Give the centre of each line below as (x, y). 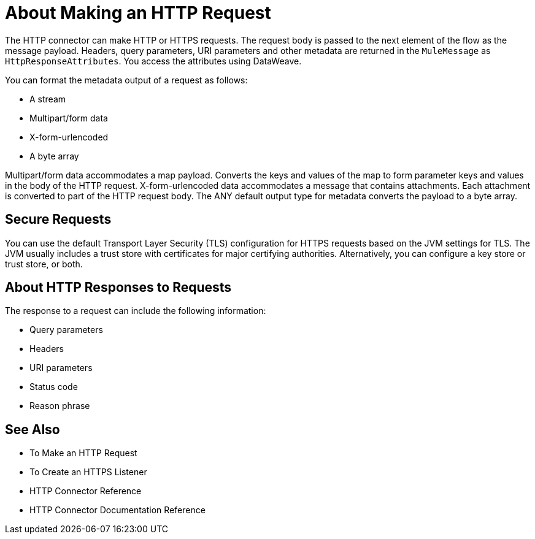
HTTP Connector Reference (86, 491)
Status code (54, 387)
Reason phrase (60, 406)
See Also (33, 429)
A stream (48, 99)
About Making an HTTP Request (138, 13)
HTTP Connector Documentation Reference (117, 510)
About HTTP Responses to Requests (118, 288)
